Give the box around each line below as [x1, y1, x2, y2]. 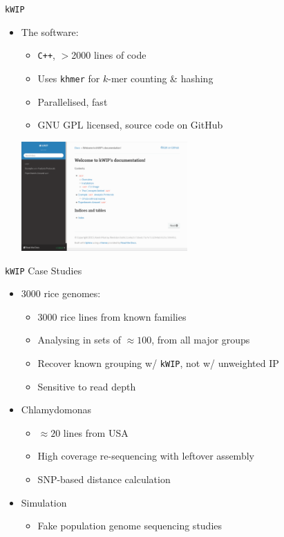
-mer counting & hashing [108, 70, 214, 85]
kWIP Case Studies [5, 263, 82, 277]
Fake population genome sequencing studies [37, 518, 223, 533]
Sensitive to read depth [37, 379, 136, 393]
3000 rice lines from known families [37, 309, 187, 323]
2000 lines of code [71, 48, 146, 62]
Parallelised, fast [37, 94, 108, 109]
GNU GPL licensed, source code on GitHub [37, 117, 223, 132]
